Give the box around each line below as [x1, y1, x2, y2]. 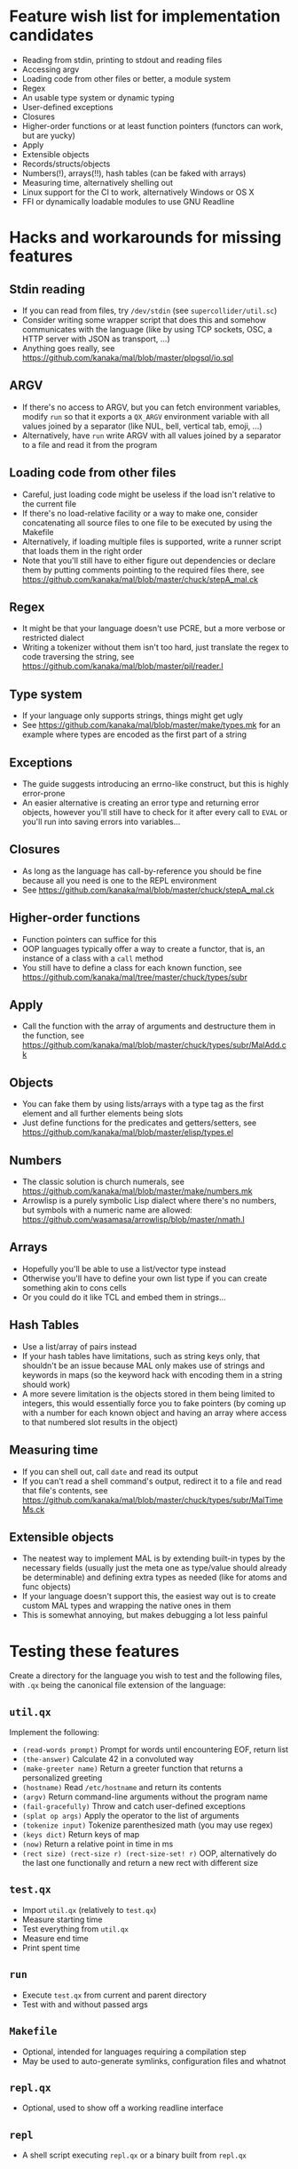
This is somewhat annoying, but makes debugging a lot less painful [21, 1610, 268, 1621]
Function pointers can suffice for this [21, 933, 157, 944]
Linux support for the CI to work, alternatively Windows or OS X [21, 187, 255, 197]
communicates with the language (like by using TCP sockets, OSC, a [21, 324, 273, 334]
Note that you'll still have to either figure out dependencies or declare [21, 555, 277, 565]
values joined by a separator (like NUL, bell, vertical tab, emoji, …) [21, 420, 263, 431]
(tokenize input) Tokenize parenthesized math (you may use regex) [21, 1820, 273, 1830]
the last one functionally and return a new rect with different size [21, 1858, 259, 1869]
